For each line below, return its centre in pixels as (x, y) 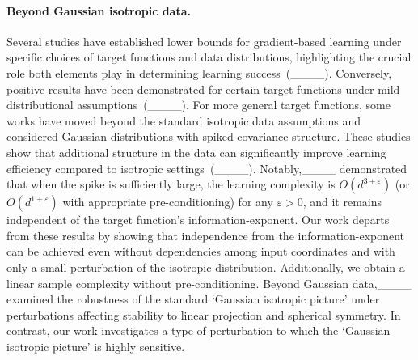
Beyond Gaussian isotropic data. (99, 10)
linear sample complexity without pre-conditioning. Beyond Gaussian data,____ (209, 283)
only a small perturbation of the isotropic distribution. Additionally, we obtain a (206, 267)
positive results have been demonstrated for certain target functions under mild (203, 89)
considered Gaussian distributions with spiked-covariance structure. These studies (209, 136)
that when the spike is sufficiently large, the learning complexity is (171, 184)
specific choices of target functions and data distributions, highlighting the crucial (209, 57)
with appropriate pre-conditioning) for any (168, 202)
